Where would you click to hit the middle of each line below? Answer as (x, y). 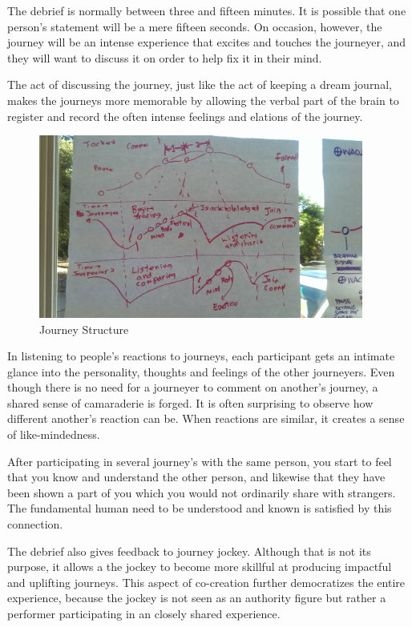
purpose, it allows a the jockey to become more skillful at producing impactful (200, 567)
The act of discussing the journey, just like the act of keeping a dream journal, (200, 84)
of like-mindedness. (54, 434)
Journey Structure (84, 329)
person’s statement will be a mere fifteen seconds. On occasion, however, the (195, 26)
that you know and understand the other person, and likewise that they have (196, 477)
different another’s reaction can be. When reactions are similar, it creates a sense (206, 418)
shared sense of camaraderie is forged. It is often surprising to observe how (190, 402)
